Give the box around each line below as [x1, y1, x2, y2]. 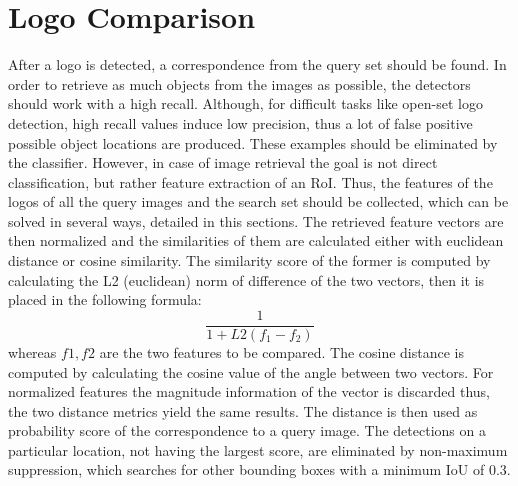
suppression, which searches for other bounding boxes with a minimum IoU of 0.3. [8, 459, 511, 480]
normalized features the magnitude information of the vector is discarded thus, [8, 381, 490, 402]
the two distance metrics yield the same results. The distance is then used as [8, 400, 478, 421]
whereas [8, 341, 57, 362]
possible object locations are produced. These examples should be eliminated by [8, 132, 498, 153]
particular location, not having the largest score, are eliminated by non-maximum [8, 439, 508, 460]
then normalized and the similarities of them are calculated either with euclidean [8, 230, 504, 251]
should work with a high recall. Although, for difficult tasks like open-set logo [8, 93, 483, 114]
